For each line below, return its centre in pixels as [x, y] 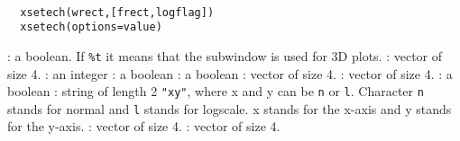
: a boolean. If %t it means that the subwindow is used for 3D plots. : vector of [225, 55]
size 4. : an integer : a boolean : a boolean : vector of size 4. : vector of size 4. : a [230, 73]
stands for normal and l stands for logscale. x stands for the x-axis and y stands [230, 108]
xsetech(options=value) [91, 27]
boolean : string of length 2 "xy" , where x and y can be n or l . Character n [216, 91]
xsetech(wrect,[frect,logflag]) [117, 12]
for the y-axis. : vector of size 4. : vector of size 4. [144, 126]
